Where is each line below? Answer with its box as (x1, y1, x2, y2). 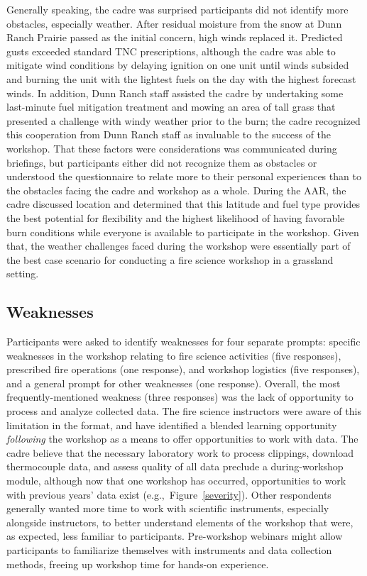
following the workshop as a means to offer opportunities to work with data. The (6, 431, 358, 446)
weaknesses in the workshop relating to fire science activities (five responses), (6, 348, 341, 362)
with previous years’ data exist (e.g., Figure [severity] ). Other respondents (6, 487, 332, 502)
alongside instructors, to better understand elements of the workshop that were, (6, 514, 354, 529)
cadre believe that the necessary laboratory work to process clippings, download (6, 445, 354, 460)
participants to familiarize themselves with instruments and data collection (6, 542, 332, 557)
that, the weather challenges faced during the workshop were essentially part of (6, 238, 351, 253)
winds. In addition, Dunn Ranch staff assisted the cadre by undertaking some (6, 85, 344, 100)
